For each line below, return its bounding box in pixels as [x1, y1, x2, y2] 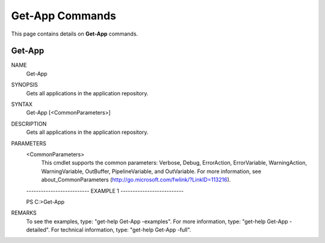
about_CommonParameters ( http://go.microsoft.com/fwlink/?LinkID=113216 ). [41, 176, 231, 183]
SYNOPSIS [11, 81, 39, 89]
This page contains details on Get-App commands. [11, 30, 138, 37]
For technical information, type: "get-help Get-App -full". [51, 226, 191, 233]
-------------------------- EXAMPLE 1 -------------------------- [26, 187, 184, 194]
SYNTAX [11, 101, 33, 108]
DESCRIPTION [11, 120, 47, 127]
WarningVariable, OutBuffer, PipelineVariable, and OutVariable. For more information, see [41, 168, 262, 175]
